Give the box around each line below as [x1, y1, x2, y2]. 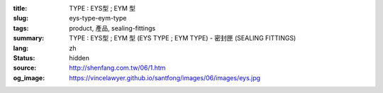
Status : [13, 53, 35, 62]
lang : [13, 43, 29, 53]
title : [13, 4, 28, 12]
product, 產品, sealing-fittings [69, 23, 156, 32]
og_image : [13, 73, 45, 82]
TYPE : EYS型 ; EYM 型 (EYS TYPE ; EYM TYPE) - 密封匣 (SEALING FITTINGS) [69, 34, 296, 43]
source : [13, 64, 37, 72]
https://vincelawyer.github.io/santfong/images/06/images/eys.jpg [69, 73, 261, 82]
